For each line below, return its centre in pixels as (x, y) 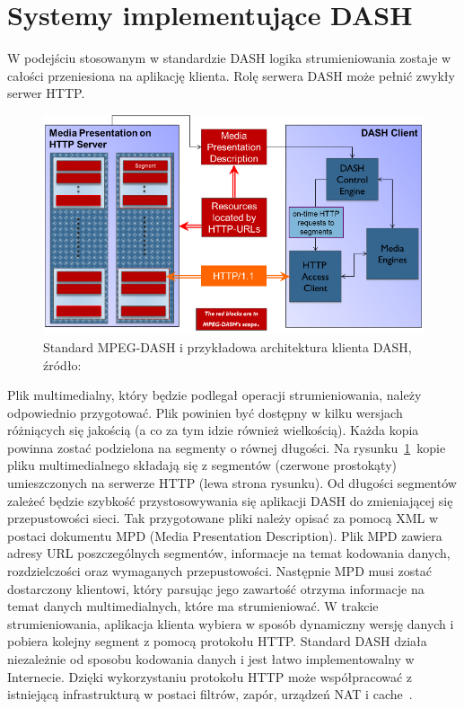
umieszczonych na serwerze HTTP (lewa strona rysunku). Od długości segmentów (232, 483)
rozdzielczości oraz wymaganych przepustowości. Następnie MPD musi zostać (220, 571)
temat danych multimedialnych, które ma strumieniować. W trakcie (193, 606)
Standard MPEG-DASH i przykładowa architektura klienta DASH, (228, 346)
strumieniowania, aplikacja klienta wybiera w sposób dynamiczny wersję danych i (231, 623)
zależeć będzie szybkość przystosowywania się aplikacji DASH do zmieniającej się (230, 500)
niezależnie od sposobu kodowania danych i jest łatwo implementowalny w (211, 659)
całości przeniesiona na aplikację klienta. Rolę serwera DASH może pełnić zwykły (231, 75)
